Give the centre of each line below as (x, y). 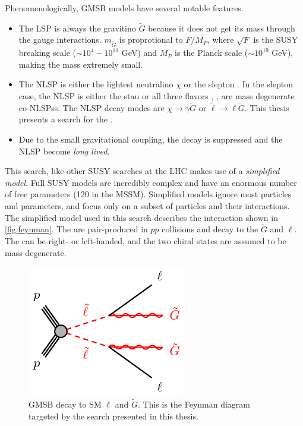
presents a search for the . (66, 119)
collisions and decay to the (210, 229)
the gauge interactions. (60, 40)
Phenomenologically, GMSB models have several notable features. (124, 8)
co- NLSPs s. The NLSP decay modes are (91, 107)
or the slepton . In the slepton (238, 84)
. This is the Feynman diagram (194, 404)
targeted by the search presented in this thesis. (113, 416)
